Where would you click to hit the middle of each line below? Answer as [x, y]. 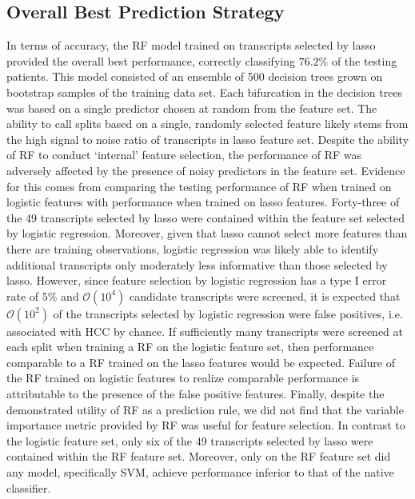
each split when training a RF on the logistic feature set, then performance [190, 347]
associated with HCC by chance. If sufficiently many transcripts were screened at [205, 331]
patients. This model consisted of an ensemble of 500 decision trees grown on [195, 76]
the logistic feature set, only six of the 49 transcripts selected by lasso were [190, 440]
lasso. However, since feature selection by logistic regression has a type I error [197, 280]
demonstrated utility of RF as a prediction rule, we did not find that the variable [205, 409]
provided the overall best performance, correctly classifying [151, 60]
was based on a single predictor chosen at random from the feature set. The [192, 108]
